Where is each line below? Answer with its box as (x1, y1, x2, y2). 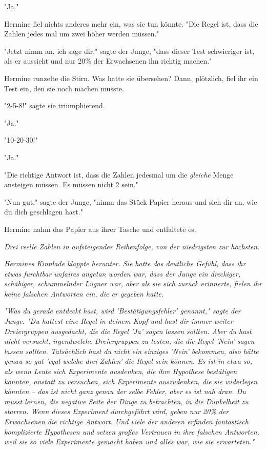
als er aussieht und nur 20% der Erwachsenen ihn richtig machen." (4, 55, 212, 66)
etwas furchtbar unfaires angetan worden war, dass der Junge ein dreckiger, (4, 268, 241, 279)
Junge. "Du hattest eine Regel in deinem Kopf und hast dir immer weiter (4, 316, 233, 326)
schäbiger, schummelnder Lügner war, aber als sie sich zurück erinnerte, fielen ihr (4, 278, 262, 289)
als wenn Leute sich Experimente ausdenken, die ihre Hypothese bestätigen (4, 366, 237, 377)
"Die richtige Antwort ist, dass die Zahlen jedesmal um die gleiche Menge (4, 169, 234, 180)
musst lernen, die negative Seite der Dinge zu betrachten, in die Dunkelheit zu (4, 396, 249, 406)
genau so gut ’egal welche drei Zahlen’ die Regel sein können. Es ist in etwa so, (4, 356, 252, 366)
